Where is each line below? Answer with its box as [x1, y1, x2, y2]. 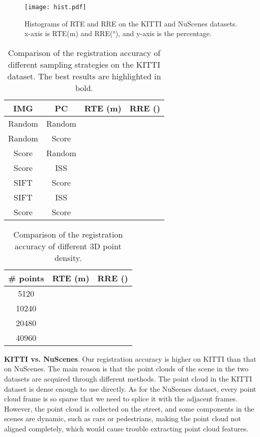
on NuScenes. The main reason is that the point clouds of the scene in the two [4, 363, 249, 374]
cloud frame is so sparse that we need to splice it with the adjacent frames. [4, 393, 238, 404]
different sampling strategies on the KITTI [8, 58, 160, 70]
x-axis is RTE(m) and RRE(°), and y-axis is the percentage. [24, 28, 212, 39]
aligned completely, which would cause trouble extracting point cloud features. [4, 423, 249, 433]
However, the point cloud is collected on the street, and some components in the [4, 403, 254, 414]
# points [8, 272, 44, 284]
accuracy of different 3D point [15, 240, 122, 252]
